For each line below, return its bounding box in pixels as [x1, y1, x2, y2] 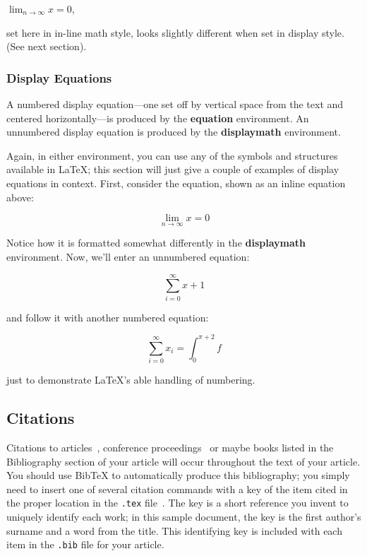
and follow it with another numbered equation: [6, 309, 209, 324]
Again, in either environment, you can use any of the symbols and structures [6, 148, 338, 162]
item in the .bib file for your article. [6, 537, 164, 552]
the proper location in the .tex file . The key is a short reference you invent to [6, 495, 349, 510]
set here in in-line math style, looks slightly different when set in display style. [6, 25, 344, 40]
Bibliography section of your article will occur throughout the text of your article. [6, 454, 361, 468]
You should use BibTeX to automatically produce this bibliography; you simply [6, 468, 350, 483]
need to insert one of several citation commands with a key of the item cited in [6, 481, 348, 496]
